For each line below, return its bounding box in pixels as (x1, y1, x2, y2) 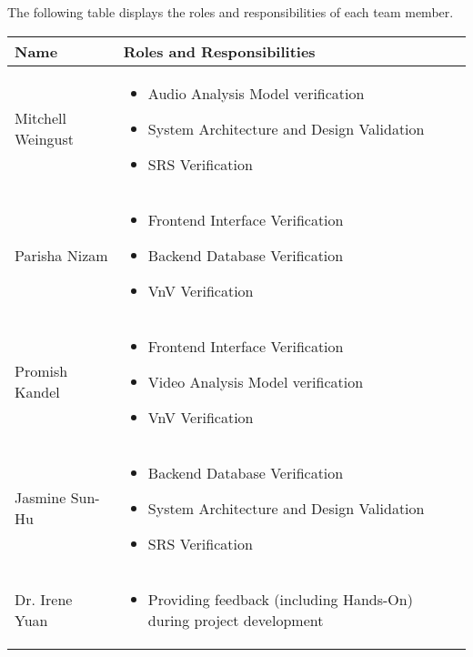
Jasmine (15, 487, 66, 509)
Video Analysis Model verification (147, 370, 364, 392)
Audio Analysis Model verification (147, 82, 365, 104)
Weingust (15, 128, 74, 150)
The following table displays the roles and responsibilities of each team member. (7, 3, 454, 21)
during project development (147, 609, 324, 631)
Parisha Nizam (15, 244, 108, 266)
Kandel (15, 381, 60, 403)
